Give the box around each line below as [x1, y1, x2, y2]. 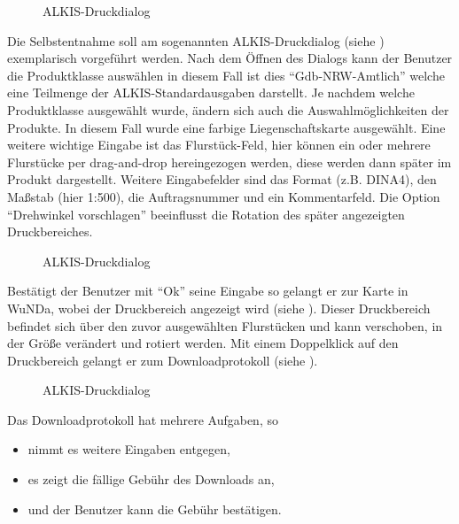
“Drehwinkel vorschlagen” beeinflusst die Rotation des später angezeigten [7, 204, 405, 223]
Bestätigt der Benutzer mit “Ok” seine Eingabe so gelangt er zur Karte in [7, 281, 408, 300]
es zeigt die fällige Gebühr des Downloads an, [27, 470, 275, 489]
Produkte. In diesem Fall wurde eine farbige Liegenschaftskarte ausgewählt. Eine [7, 118, 446, 136]
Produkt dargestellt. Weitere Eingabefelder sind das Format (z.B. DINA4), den [7, 170, 437, 189]
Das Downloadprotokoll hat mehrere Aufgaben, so [7, 410, 278, 428]
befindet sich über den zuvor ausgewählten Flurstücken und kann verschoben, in [7, 316, 443, 335]
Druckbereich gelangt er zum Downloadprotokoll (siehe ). [7, 351, 318, 369]
